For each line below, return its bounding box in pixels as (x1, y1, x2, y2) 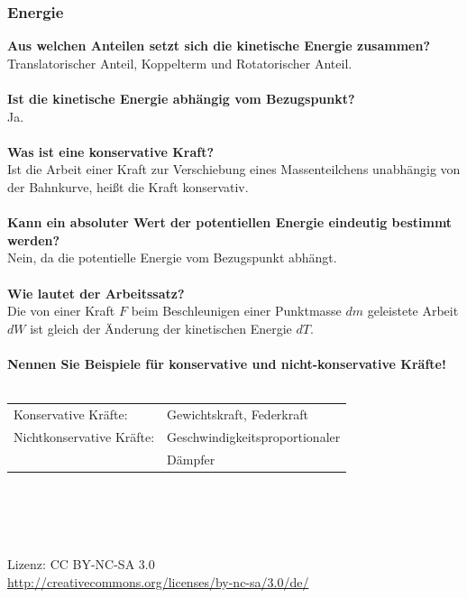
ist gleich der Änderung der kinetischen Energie (30, 318, 292, 337)
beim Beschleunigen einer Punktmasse (131, 301, 342, 320)
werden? (7, 230, 60, 249)
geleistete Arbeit (367, 301, 459, 320)
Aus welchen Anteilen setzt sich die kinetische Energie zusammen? (7, 36, 431, 55)
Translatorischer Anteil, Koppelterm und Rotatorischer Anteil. (7, 53, 353, 72)
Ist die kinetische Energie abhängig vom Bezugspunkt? (7, 89, 355, 107)
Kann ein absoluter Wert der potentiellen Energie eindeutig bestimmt (7, 213, 453, 232)
